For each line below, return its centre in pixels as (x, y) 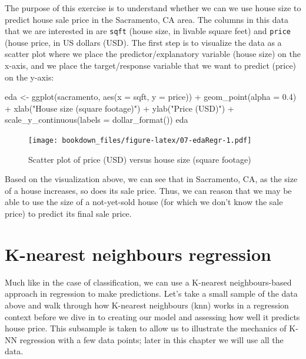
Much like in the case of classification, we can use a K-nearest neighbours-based (148, 282)
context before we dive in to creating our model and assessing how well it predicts (152, 316)
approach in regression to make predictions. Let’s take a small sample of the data (151, 293)
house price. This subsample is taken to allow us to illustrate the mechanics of (146, 328)
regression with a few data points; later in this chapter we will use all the (152, 339)
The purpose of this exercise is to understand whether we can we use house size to (153, 8)
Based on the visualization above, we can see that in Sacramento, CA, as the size (151, 179)
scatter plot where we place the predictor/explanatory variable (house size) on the (153, 54)
